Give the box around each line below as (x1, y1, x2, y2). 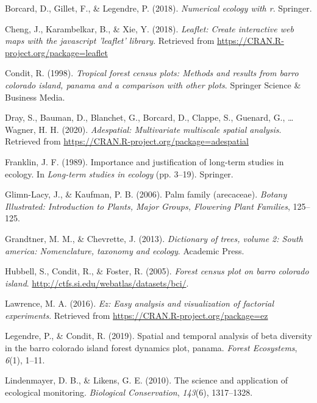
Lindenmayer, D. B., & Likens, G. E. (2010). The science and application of (5, 374, 288, 387)
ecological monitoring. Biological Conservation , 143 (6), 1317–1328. (5, 385, 253, 398)
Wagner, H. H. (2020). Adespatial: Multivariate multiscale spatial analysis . (5, 123, 282, 135)
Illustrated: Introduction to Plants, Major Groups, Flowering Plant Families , (5, 199, 290, 212)
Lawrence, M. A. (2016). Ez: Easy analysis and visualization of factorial (5, 297, 274, 310)
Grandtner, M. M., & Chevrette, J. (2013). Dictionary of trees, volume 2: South (5, 232, 303, 244)
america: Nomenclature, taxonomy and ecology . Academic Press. (5, 244, 244, 257)
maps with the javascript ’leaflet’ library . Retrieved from (5, 34, 215, 47)
